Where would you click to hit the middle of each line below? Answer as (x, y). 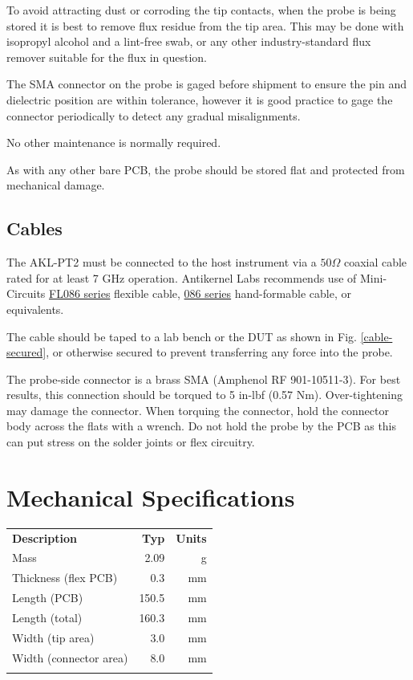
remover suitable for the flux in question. (107, 57)
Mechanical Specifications (151, 497)
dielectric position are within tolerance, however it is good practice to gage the (200, 99)
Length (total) (47, 617)
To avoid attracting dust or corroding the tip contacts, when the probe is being (201, 10)
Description (45, 537)
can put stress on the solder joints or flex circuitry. (131, 442)
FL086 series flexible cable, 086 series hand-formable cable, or (200, 293)
